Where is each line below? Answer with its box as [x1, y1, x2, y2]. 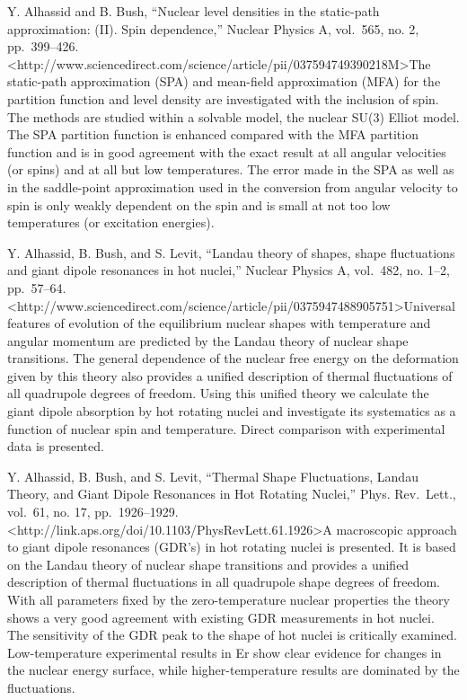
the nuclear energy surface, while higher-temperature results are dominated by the [7, 660, 460, 679]
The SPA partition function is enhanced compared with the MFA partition [7, 125, 419, 144]
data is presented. [7, 437, 104, 456]
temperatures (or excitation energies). [7, 213, 215, 232]
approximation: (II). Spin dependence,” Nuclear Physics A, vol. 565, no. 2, [7, 19, 419, 38]
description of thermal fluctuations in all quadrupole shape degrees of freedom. [7, 572, 440, 591]
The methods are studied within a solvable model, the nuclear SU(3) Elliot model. [7, 107, 460, 126]
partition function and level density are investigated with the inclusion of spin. [7, 89, 439, 108]
